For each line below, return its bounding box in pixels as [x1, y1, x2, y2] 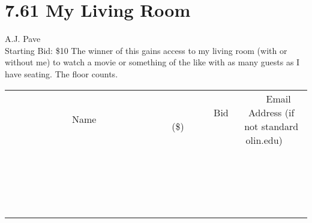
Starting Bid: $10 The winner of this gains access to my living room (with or [5, 44, 287, 56]
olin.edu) [245, 132, 283, 147]
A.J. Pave [5, 32, 41, 45]
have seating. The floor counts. [5, 67, 118, 80]
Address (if [248, 105, 295, 119]
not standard [244, 119, 299, 133]
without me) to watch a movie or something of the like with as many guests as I [5, 56, 300, 68]
